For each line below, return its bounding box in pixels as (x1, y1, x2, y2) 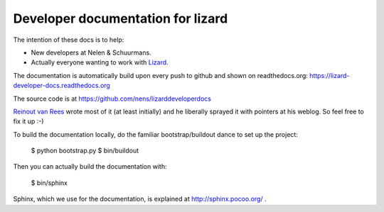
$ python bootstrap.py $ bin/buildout (31, 146, 139, 155)
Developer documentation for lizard (13, 11, 228, 26)
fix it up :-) (13, 117, 44, 125)
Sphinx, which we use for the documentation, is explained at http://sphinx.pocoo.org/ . (13, 195, 267, 203)
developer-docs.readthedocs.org (13, 82, 110, 90)
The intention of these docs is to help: (13, 35, 124, 44)
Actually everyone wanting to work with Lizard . (31, 58, 169, 67)
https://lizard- (309, 71, 350, 79)
